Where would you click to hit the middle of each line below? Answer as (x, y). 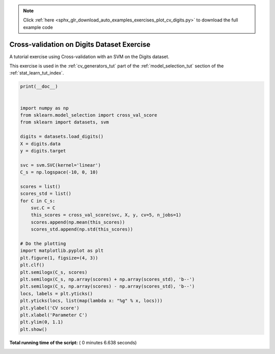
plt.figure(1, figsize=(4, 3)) (59, 258)
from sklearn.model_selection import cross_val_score (89, 115)
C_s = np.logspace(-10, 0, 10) (59, 172)
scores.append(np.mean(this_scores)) (78, 222)
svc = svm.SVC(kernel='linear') (61, 165)
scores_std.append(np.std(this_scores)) (82, 229)
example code (38, 27)
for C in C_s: (38, 201)
